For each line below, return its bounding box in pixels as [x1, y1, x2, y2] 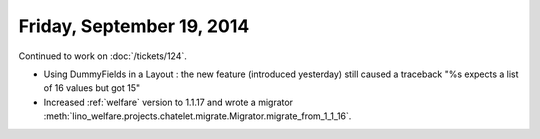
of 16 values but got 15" [43, 82, 141, 94]
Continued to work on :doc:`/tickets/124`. [18, 50, 187, 62]
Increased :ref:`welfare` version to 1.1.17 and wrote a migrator [43, 96, 294, 108]
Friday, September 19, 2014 [18, 15, 250, 37]
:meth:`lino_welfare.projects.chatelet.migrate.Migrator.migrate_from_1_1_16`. [43, 110, 352, 122]
